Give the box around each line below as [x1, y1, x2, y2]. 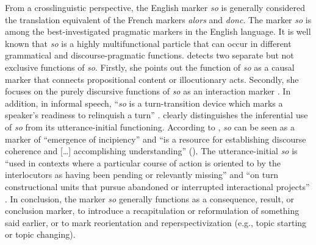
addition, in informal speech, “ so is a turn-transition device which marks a [5, 96, 283, 109]
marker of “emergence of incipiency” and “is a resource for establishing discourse [5, 132, 306, 145]
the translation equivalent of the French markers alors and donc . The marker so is [5, 13, 312, 26]
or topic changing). [5, 228, 76, 241]
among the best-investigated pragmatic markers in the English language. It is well [5, 25, 311, 38]
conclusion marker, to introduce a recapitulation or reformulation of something [5, 204, 300, 217]
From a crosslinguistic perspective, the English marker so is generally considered [5, 1, 306, 13]
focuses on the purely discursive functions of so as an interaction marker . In [5, 85, 291, 98]
